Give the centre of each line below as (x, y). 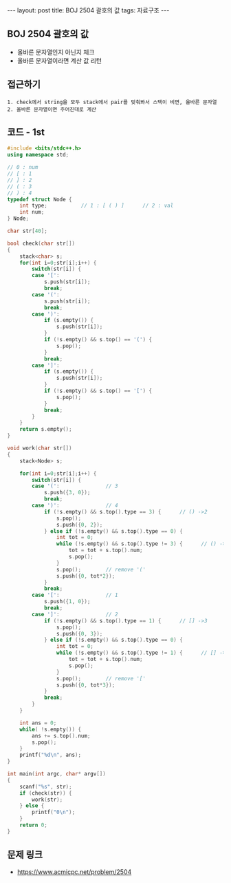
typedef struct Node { (40, 199)
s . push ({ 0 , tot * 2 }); (86, 576)
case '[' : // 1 (75, 595)
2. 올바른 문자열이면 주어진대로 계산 (52, 109)
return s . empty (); (46, 429)
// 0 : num (23, 168)
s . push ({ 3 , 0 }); (67, 493)
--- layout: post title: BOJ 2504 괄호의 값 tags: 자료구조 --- (88, 10)
